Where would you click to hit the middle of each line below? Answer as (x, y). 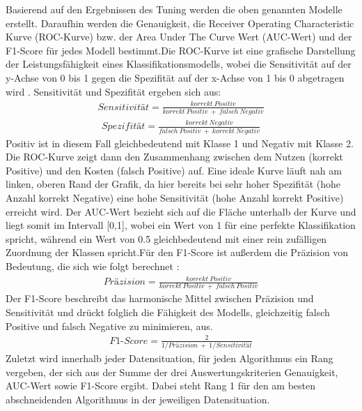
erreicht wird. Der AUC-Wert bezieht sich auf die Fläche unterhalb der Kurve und (181, 211)
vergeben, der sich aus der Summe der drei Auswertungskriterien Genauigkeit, (172, 372)
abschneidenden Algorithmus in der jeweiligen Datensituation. (138, 399)
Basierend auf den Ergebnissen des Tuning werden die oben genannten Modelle (174, 9)
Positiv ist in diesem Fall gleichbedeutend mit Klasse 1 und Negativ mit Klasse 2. (180, 143)
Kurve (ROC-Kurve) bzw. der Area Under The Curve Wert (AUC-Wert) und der (179, 37)
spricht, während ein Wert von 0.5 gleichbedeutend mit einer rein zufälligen (166, 238)
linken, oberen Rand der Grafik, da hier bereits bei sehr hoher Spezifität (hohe (173, 184)
